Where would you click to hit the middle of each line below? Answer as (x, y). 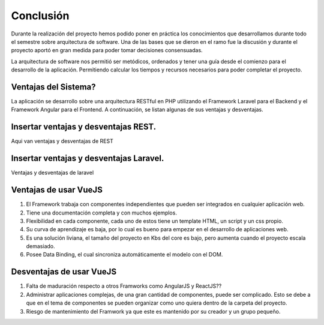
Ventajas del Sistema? (53, 87)
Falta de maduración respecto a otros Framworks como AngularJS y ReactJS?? (124, 286)
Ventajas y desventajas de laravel (52, 173)
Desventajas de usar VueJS (64, 272)
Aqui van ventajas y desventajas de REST (62, 141)
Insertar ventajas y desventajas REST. (84, 127)
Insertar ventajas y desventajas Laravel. (88, 158)
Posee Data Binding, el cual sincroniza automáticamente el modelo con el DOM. (124, 255)
